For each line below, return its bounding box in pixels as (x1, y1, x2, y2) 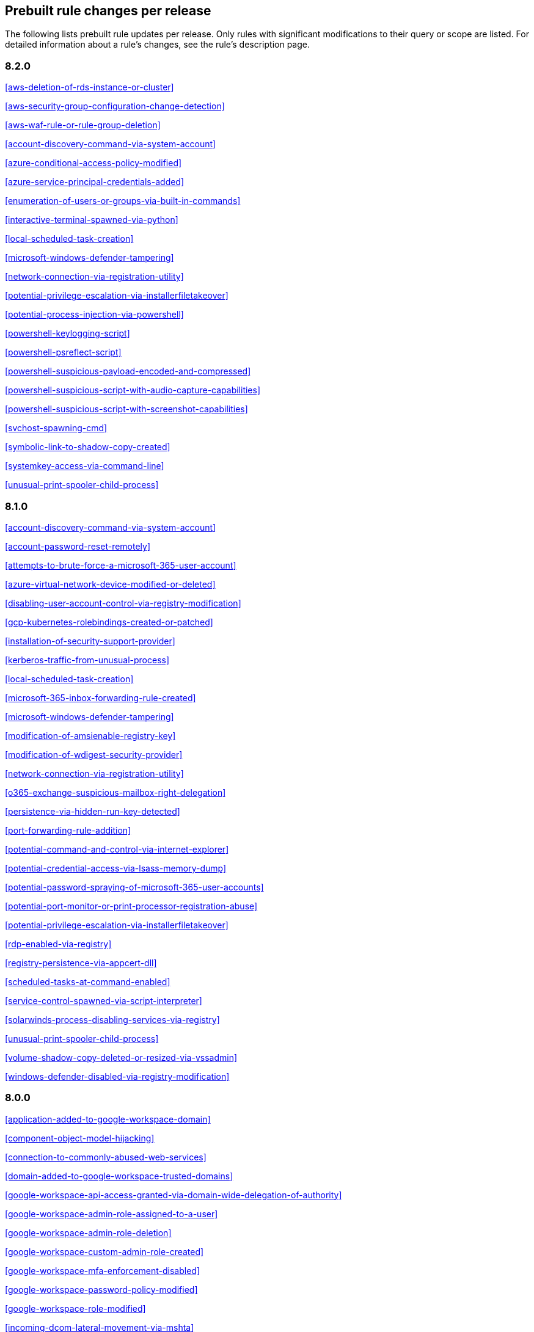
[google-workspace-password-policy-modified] (5, 1284, 198, 1295)
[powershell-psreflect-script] (5, 347, 122, 358)
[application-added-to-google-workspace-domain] (5, 1113, 211, 1124)
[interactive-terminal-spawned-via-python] (5, 214, 178, 225)
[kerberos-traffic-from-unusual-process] (5, 654, 170, 665)
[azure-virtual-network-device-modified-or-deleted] (5, 578, 216, 589)
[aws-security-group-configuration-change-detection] (5, 101, 225, 112)
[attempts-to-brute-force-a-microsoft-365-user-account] (5, 559, 236, 570)
